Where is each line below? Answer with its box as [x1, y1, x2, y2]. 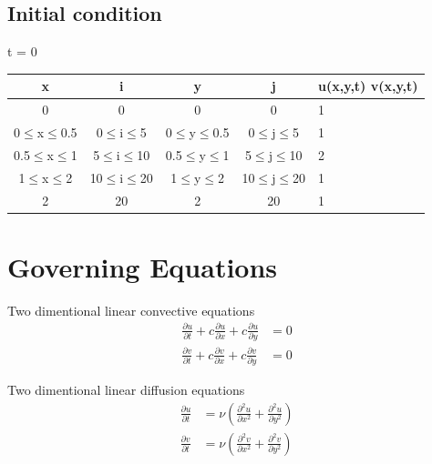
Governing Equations [7, 247, 278, 285]
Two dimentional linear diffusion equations [7, 380, 245, 399]
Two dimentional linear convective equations [7, 300, 255, 319]
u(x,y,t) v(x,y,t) [318, 76, 418, 96]
